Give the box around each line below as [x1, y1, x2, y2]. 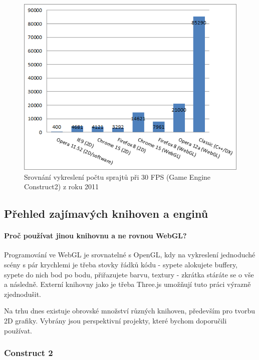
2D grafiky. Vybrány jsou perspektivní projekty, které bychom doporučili [4, 315, 227, 325]
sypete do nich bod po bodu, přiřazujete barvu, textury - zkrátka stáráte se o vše [4, 269, 254, 279]
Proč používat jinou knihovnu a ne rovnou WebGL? [4, 230, 187, 241]
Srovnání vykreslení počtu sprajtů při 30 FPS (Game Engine [24, 171, 211, 182]
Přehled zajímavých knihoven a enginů [4, 206, 208, 221]
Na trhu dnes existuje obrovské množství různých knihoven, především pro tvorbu [4, 305, 255, 316]
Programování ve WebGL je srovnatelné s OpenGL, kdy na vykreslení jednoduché [4, 249, 255, 260]
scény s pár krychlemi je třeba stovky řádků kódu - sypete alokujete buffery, [4, 259, 238, 270]
